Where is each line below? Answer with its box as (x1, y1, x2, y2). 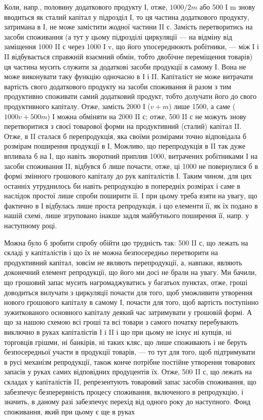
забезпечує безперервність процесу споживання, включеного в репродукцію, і (4, 386, 244, 397)
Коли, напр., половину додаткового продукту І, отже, (4, 2, 168, 12)
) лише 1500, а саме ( (168, 100, 236, 111)
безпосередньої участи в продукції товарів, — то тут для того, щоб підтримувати (4, 346, 255, 357)
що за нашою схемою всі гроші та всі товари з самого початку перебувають (4, 317, 238, 327)
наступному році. (4, 220, 57, 231)
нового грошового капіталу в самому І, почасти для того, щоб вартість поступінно (4, 297, 259, 307)
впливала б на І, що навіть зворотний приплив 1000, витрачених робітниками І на (4, 150, 258, 161)
